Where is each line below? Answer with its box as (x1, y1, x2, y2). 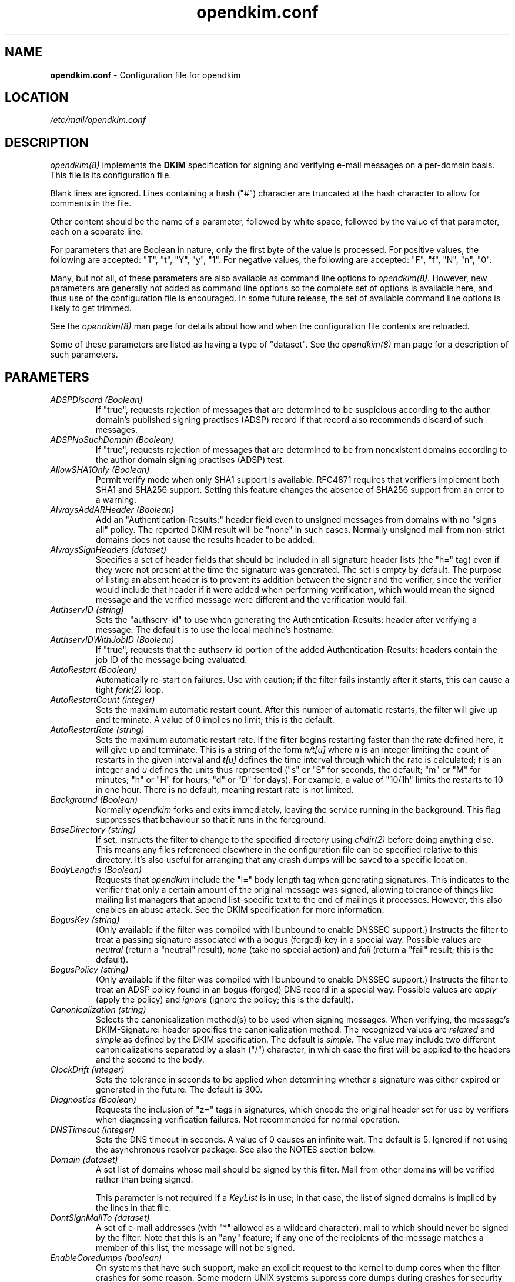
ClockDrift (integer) (50, 1064, 125, 1075)
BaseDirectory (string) (50, 824, 136, 835)
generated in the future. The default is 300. (95, 1084, 263, 1095)
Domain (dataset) (50, 1154, 118, 1165)
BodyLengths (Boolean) (50, 864, 142, 875)
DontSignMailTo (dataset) (50, 1213, 150, 1223)
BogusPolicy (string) (50, 964, 129, 975)
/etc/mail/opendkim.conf (50, 115, 146, 125)
